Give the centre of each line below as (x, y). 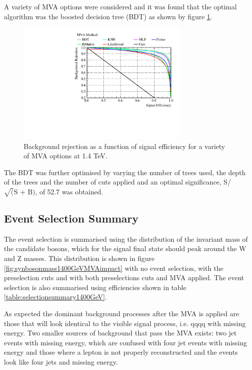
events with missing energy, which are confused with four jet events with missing (126, 342)
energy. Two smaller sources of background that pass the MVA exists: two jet (120, 333)
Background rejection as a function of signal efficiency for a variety (125, 146)
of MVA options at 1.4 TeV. (66, 156)
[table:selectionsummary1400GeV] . (56, 297)
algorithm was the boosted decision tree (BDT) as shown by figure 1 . (108, 16)
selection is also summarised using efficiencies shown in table (95, 287)
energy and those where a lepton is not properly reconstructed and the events (121, 352)
